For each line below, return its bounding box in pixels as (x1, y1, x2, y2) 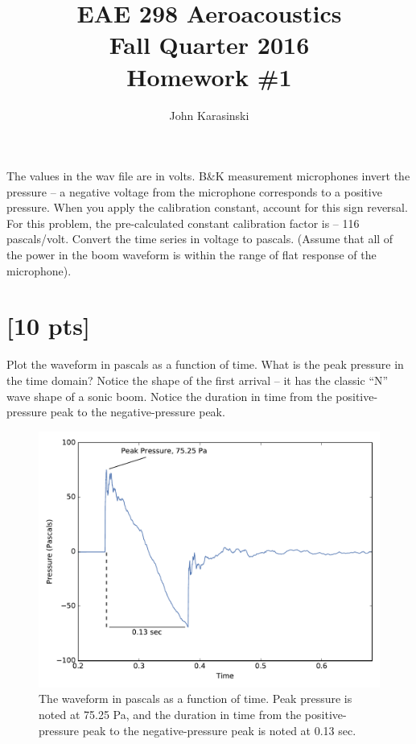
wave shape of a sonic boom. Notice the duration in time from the (6, 387, 332, 404)
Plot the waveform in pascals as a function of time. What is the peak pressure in (6, 356, 404, 373)
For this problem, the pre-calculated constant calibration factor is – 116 (6, 214, 360, 231)
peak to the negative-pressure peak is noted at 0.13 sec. (82, 721, 356, 738)
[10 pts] (6, 309, 90, 342)
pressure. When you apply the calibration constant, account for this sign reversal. (6, 199, 408, 216)
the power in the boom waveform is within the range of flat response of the (6, 246, 377, 263)
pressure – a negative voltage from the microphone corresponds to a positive (6, 183, 382, 200)
